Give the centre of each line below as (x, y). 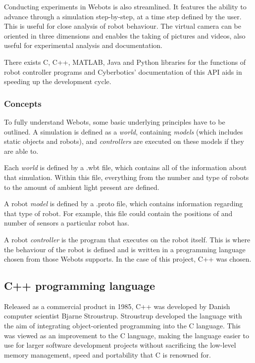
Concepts (23, 103)
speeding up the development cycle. (58, 81)
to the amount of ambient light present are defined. (82, 187)
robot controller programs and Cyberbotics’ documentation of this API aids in (123, 71)
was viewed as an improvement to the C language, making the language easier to (127, 335)
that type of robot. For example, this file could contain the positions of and (118, 213)
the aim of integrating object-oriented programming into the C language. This (122, 326)
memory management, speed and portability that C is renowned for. (107, 354)
